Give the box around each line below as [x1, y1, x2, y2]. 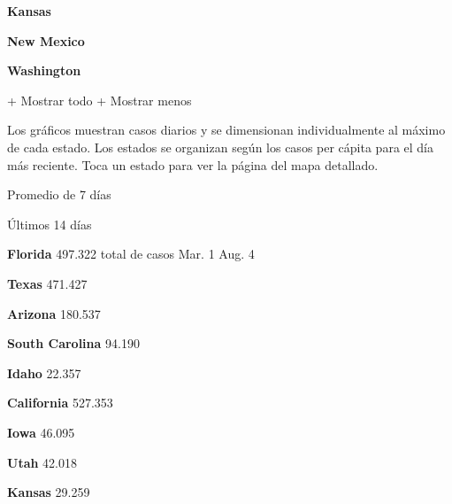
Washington [7, 61, 81, 80]
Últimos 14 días [7, 214, 92, 233]
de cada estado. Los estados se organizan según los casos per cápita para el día [7, 137, 433, 156]
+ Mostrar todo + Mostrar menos [7, 90, 192, 109]
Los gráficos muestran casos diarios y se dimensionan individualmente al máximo [7, 120, 446, 139]
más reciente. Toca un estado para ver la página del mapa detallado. [7, 155, 379, 174]
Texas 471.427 [7, 274, 88, 292]
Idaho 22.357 [7, 363, 81, 382]
